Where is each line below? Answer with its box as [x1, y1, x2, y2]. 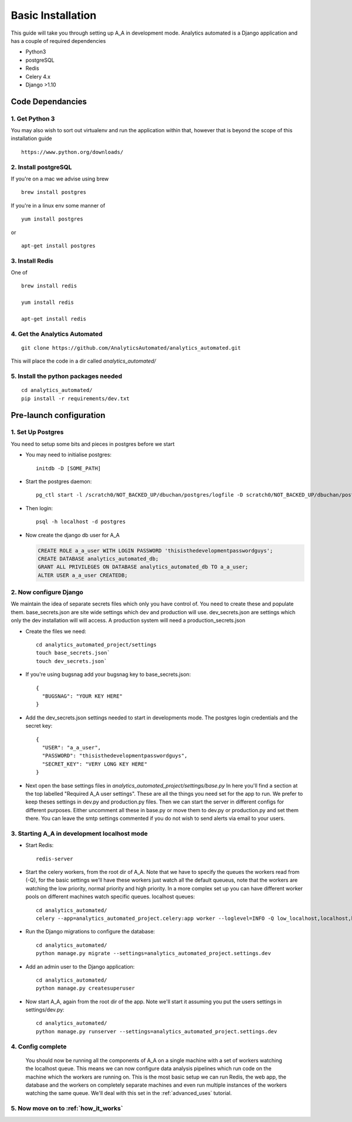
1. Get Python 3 [11, 115, 55, 123]
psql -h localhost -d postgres [36, 518, 126, 525]
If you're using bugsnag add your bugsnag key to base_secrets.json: [25, 671, 191, 678]
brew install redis [21, 283, 77, 289]
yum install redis [21, 299, 75, 306]
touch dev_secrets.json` [36, 658, 107, 664]
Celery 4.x [25, 73, 51, 80]
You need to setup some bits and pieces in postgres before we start [11, 440, 175, 447]
